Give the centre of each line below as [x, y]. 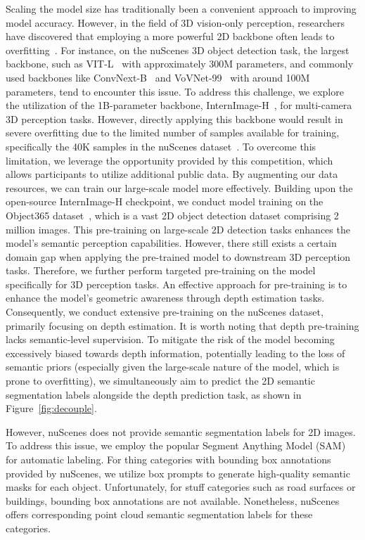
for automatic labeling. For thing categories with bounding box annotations [168, 459]
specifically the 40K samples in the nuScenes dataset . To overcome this [161, 146]
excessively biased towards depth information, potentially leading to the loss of [175, 353]
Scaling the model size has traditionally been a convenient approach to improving [181, 8]
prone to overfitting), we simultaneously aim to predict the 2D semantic [160, 381]
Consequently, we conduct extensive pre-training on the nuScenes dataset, [165, 312]
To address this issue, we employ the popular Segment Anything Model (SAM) [176, 445]
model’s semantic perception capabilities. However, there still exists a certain [171, 243]
